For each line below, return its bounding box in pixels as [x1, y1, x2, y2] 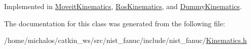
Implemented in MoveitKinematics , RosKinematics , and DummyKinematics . [4, 1, 242, 11]
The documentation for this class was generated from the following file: [4, 18, 225, 28]
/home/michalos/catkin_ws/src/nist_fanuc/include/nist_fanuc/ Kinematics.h [4, 35, 247, 45]
